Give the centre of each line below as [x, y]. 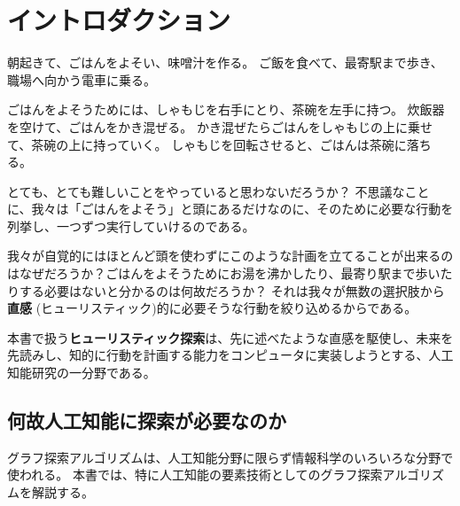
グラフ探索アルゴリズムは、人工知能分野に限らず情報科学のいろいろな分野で [230, 457]
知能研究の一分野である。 [82, 373]
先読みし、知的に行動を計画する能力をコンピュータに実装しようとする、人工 [230, 355]
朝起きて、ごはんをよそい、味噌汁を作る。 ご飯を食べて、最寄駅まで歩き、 [225, 62]
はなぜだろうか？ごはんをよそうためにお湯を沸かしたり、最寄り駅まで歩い [224, 273]
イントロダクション [119, 20]
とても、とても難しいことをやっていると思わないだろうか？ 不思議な [206, 191]
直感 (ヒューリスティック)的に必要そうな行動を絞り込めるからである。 [212, 308]
